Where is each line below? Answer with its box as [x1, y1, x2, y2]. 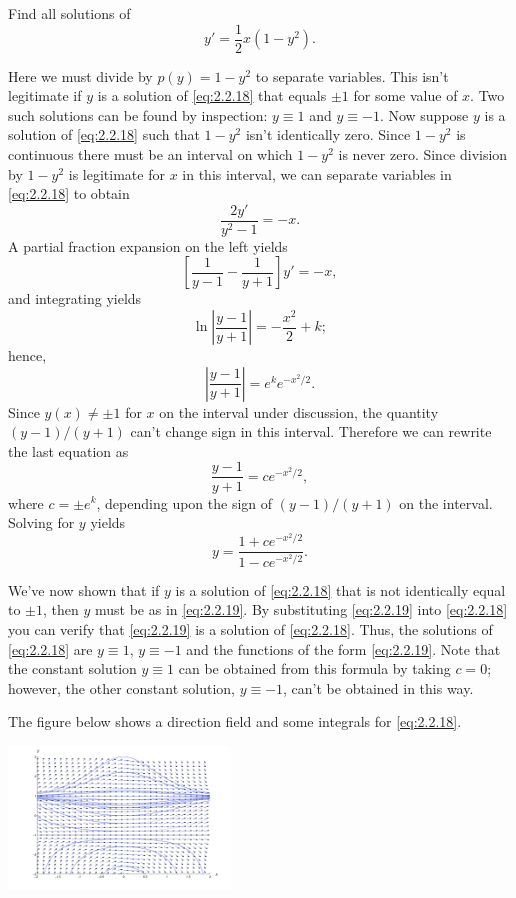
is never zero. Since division [338, 144, 508, 165]
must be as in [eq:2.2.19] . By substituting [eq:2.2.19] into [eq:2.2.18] [95, 599, 508, 620]
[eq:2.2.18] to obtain [8, 183, 130, 204]
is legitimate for [68, 163, 165, 184]
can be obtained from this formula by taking [178, 658, 451, 679]
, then [43, 599, 79, 620]
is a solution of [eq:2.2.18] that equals [97, 85, 327, 106]
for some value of [353, 85, 458, 106]
